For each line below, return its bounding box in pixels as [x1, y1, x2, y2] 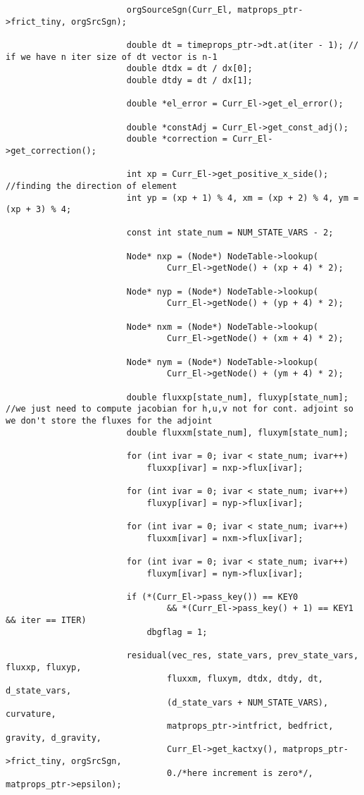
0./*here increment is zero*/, [167, 768, 313, 778]
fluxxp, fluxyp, [6, 662, 82, 672]
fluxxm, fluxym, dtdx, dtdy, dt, [167, 674, 324, 684]
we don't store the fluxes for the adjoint [6, 415, 213, 426]
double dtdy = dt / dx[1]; [126, 75, 253, 85]
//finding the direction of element [6, 180, 177, 191]
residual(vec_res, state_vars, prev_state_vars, [126, 651, 359, 661]
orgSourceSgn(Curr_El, [126, 5, 233, 15]
